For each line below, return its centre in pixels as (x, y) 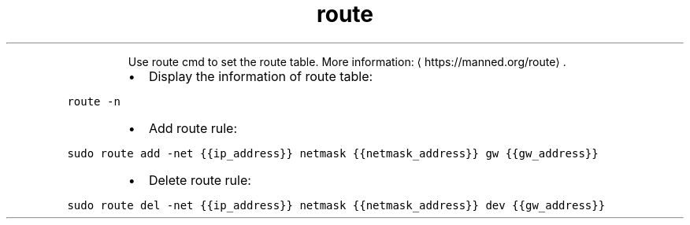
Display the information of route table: (261, 76)
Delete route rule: (200, 180)
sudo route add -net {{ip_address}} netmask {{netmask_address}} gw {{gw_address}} (333, 153)
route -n (94, 101)
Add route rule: (193, 128)
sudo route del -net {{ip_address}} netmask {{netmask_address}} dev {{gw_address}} (336, 205)
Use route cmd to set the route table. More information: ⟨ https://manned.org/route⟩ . (347, 61)
